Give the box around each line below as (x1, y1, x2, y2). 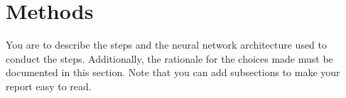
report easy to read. (6, 78, 92, 93)
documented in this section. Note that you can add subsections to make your (6, 65, 340, 80)
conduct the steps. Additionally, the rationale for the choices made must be (6, 51, 333, 66)
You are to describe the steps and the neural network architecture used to (6, 37, 328, 52)
